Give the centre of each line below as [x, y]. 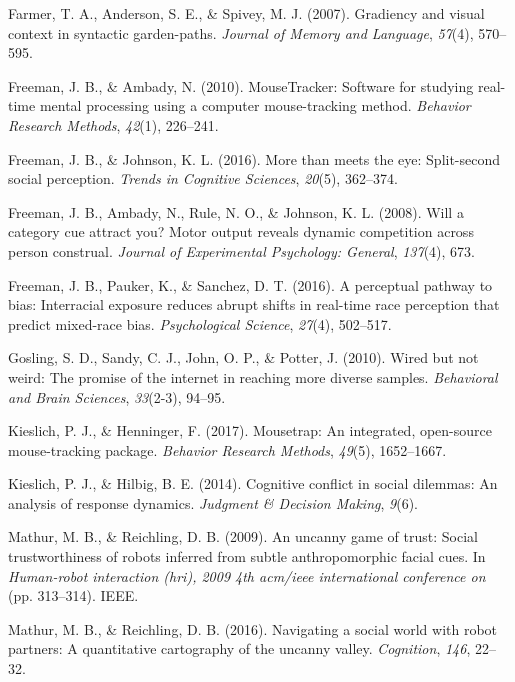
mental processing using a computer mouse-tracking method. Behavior [255, 105]
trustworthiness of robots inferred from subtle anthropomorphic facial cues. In [247, 556]
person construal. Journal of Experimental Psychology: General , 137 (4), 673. [242, 250]
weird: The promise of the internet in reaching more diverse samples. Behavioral [253, 376]
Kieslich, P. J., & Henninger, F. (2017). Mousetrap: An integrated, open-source [250, 430]
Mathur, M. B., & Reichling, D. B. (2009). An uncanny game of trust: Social [243, 536]
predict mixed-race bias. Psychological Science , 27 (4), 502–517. [200, 323]
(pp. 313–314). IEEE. [73, 595]
